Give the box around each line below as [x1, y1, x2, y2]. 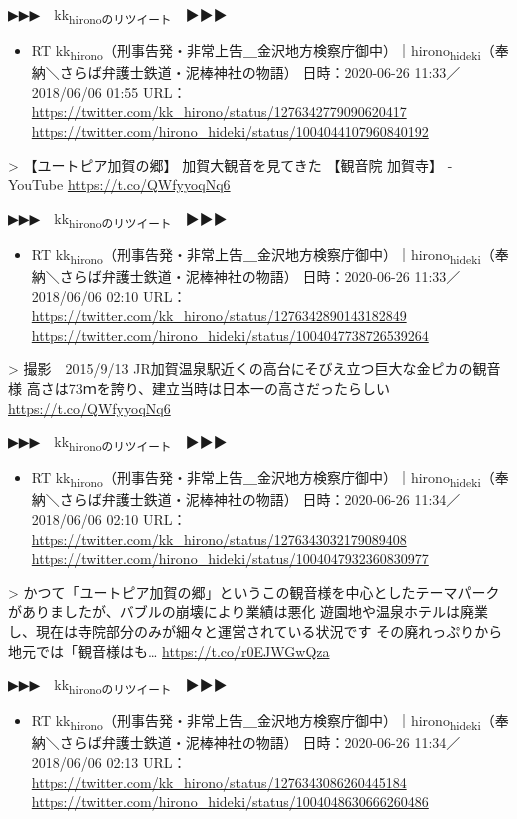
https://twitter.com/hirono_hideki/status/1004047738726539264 [31, 324, 429, 345]
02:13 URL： [106, 752, 187, 773]
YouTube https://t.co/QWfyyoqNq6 [8, 174, 231, 195]
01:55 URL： [106, 81, 187, 102]
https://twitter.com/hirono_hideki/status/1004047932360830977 [31, 548, 429, 569]
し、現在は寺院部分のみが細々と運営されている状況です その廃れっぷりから [8, 621, 503, 642]
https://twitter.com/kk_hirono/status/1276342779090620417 [31, 101, 407, 122]
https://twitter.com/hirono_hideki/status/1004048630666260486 [31, 791, 429, 812]
